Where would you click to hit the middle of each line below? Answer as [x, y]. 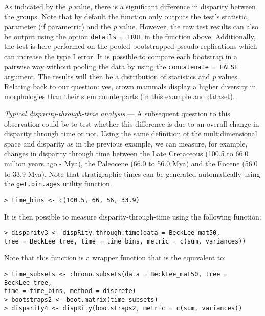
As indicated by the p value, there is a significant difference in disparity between [130, 6]
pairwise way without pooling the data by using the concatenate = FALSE [121, 66]
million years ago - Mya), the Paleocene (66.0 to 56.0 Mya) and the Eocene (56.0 [131, 164]
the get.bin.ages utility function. [58, 184]
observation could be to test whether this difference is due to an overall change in [132, 123]
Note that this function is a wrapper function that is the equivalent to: [115, 258]
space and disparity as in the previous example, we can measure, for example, [126, 143]
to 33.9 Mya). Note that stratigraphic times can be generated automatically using [132, 173]
